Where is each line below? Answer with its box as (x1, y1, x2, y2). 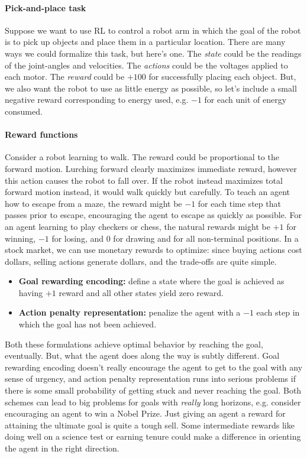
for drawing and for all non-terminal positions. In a (113, 232, 299, 244)
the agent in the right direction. (5, 442, 119, 454)
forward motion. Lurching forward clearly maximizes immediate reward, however (5, 162, 297, 174)
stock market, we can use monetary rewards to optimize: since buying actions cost (5, 243, 302, 256)
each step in (256, 306, 300, 319)
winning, (5, 232, 36, 244)
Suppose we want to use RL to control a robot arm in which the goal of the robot (5, 24, 301, 36)
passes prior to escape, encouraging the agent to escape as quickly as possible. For (5, 209, 302, 221)
